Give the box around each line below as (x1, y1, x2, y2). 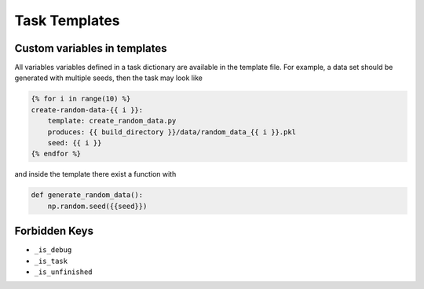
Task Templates (14, 12, 121, 29)
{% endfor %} (31, 149, 82, 159)
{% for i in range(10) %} (31, 94, 131, 104)
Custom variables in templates (14, 42, 167, 55)
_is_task (34, 256, 68, 265)
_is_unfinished (34, 268, 93, 276)
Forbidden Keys (14, 225, 94, 238)
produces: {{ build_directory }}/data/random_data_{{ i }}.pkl (47, 127, 297, 137)
